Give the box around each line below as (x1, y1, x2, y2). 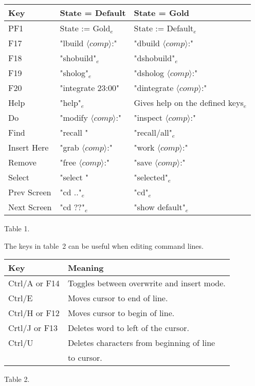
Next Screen (8, 201, 52, 213)
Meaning (67, 262, 104, 274)
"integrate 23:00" (60, 82, 120, 94)
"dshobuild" (134, 52, 175, 64)
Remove (8, 156, 37, 168)
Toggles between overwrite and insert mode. (67, 277, 226, 289)
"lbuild (60, 37, 84, 49)
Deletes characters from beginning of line (67, 337, 215, 349)
